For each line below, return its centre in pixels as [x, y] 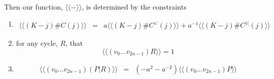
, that [74, 43]
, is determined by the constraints [134, 7]
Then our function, [34, 7]
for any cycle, [37, 43]
